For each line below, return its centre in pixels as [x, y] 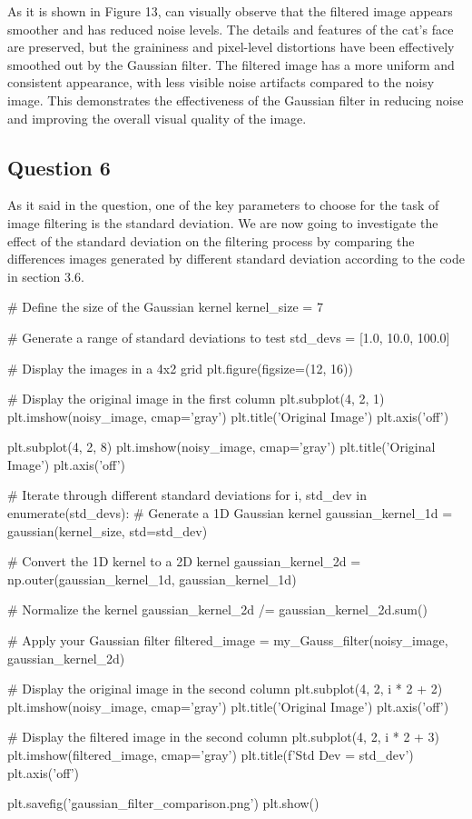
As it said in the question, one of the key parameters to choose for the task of [223, 205]
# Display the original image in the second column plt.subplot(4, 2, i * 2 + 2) [225, 689]
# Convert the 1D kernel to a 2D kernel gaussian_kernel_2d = [184, 561]
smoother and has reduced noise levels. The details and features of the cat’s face [231, 29]
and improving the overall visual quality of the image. [157, 118]
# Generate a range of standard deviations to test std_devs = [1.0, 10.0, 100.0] [229, 337]
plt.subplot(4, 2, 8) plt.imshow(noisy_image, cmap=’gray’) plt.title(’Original [221, 447]
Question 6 [59, 167]
